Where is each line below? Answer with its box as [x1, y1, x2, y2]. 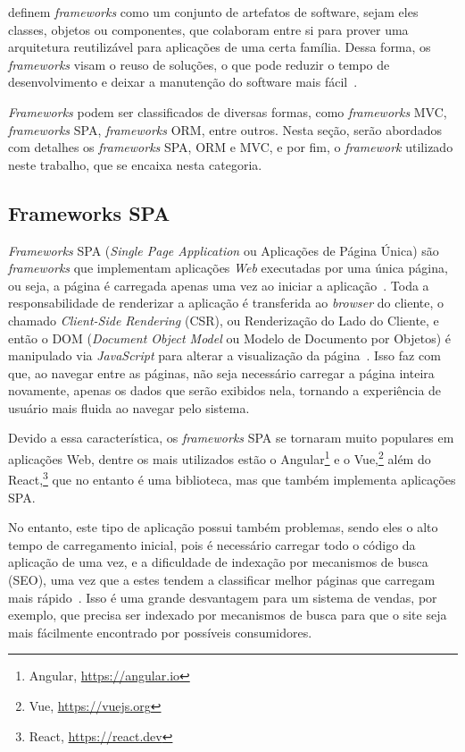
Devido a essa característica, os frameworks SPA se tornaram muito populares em [8, 428, 454, 447]
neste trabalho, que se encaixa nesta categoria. [8, 155, 262, 173]
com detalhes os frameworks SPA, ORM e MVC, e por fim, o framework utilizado [8, 138, 453, 156]
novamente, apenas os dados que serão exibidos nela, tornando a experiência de [8, 381, 442, 400]
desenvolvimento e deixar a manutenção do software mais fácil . [8, 72, 358, 91]
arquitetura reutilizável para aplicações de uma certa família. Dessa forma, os [8, 38, 431, 56]
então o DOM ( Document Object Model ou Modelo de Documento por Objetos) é [8, 328, 451, 347]
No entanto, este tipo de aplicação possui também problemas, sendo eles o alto [8, 518, 438, 537]
